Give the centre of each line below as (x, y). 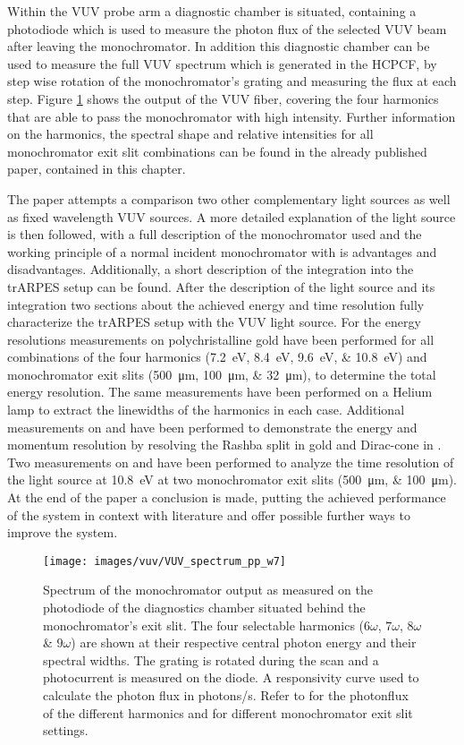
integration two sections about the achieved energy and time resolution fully (216, 304)
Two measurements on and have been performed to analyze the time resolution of (231, 462)
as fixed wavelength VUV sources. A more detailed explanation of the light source (232, 216)
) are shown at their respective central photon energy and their (244, 642)
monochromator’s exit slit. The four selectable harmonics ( (204, 625)
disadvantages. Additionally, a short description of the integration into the (211, 269)
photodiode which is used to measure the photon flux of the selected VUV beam (227, 28)
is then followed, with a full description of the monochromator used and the (215, 234)
